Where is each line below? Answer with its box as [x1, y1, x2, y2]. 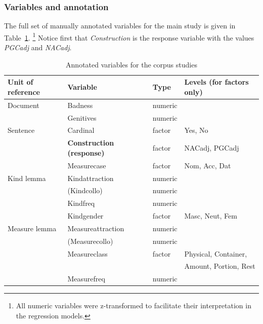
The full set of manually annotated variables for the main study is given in [4, 20, 236, 31]
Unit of [8, 77, 33, 87]
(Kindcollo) [67, 185, 103, 196]
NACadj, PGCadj [184, 142, 239, 153]
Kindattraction [67, 172, 114, 183]
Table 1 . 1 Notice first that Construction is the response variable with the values [4, 30, 254, 43]
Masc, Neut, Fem [184, 210, 237, 221]
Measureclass [67, 248, 108, 259]
